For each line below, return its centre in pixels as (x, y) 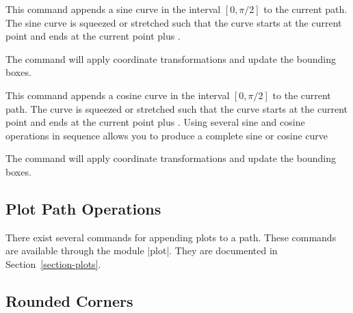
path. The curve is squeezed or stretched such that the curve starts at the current (177, 108)
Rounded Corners (69, 300)
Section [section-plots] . (53, 263)
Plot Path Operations (83, 208)
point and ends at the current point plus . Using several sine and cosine (155, 122)
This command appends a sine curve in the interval (113, 9)
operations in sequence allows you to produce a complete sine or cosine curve (167, 135)
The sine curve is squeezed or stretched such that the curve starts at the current (174, 22)
